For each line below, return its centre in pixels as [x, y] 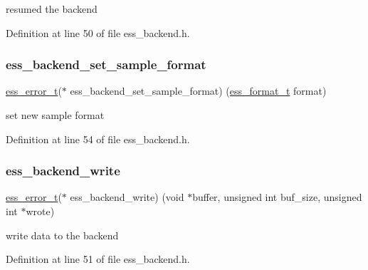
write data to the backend [62, 235]
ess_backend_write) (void [127, 197]
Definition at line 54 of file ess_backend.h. [98, 139]
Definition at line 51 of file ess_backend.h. [98, 259]
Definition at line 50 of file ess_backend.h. [98, 32]
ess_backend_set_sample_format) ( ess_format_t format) [198, 91]
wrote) [40, 211]
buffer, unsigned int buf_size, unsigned [277, 197]
